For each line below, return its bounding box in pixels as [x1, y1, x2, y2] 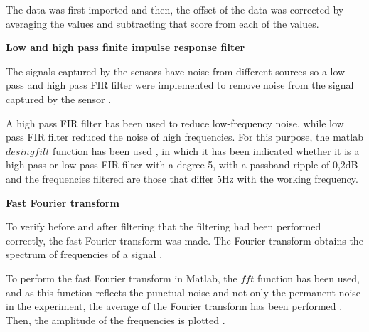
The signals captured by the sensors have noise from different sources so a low [6, 63, 346, 78]
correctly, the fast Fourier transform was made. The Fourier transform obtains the [6, 232, 363, 247]
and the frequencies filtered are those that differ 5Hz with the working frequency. [6, 171, 358, 186]
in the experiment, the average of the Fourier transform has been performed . [6, 299, 343, 314]
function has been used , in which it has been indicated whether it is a [52, 143, 360, 158]
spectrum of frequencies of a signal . [6, 247, 163, 262]
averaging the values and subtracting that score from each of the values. [6, 16, 319, 31]
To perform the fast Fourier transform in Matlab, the [6, 270, 237, 285]
